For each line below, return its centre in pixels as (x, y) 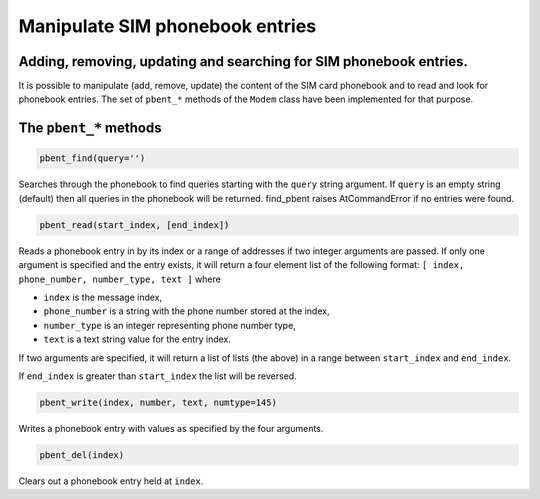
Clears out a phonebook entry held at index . (111, 481)
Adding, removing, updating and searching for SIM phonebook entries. (243, 61)
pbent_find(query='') (92, 158)
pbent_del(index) (82, 454)
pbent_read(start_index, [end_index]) (134, 224)
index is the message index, (103, 297)
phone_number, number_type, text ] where (120, 279)
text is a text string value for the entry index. (137, 339)
